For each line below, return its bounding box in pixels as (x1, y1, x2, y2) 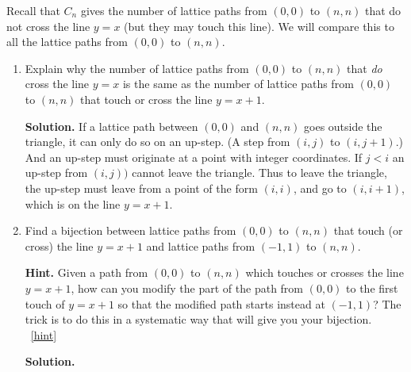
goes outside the (304, 117, 382, 134)
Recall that (6, 2, 60, 18)
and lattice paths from (146, 237, 255, 254)
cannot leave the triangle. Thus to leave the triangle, (132, 164, 387, 181)
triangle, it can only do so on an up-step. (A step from (25, 133, 290, 150)
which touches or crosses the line (245, 264, 404, 281)
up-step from (25, 164, 88, 181)
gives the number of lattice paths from (80, 2, 267, 18)
